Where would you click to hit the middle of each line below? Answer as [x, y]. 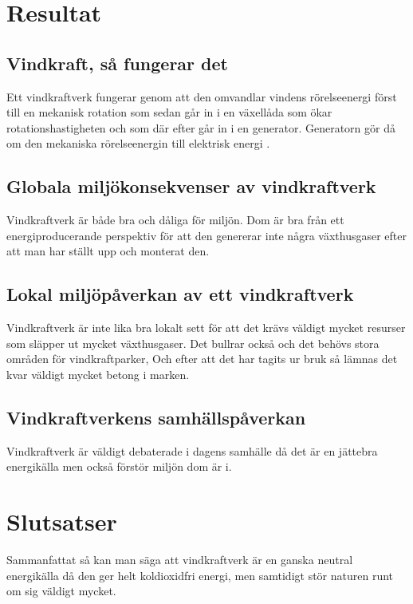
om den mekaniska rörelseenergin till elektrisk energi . [138, 143]
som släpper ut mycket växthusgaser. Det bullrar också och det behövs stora [193, 343]
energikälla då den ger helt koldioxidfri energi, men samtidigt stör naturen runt [200, 575]
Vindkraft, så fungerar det [117, 63]
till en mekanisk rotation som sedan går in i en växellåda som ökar [169, 112]
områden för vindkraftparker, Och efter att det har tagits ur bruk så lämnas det [202, 359]
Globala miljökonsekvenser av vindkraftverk [191, 186]
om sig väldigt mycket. [61, 591]
